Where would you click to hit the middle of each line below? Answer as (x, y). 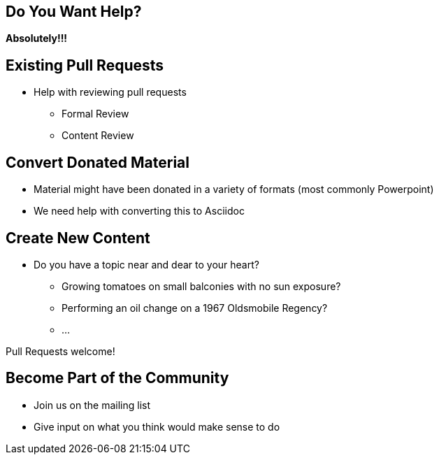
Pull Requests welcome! (60, 351)
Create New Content (78, 238)
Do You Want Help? (74, 12)
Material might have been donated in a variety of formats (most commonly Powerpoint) (234, 189)
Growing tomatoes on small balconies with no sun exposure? (201, 286)
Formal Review (95, 114)
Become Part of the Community (117, 378)
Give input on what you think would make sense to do (157, 426)
